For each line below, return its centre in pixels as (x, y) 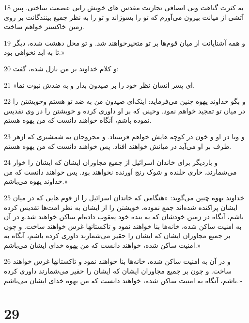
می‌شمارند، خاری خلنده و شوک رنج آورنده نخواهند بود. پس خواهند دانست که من (120, 171)
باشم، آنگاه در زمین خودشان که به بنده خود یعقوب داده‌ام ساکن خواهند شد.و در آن (124, 217)
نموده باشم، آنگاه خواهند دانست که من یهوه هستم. (78, 120)
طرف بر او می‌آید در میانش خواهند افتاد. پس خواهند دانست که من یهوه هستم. (118, 146)
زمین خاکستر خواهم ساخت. (44, 26)
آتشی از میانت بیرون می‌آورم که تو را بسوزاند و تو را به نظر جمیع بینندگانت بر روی (124, 17)
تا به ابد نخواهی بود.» (34, 52)
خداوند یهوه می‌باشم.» (36, 181)
